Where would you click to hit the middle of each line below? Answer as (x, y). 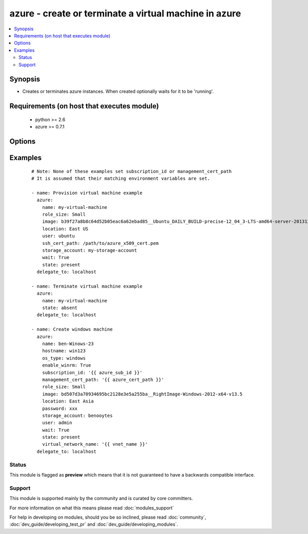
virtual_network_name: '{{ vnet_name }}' (95, 444)
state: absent (60, 308)
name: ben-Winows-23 (68, 344)
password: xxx (60, 408)
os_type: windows (64, 358)
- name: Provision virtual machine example (87, 193)
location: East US (65, 229)
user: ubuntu (58, 236)
